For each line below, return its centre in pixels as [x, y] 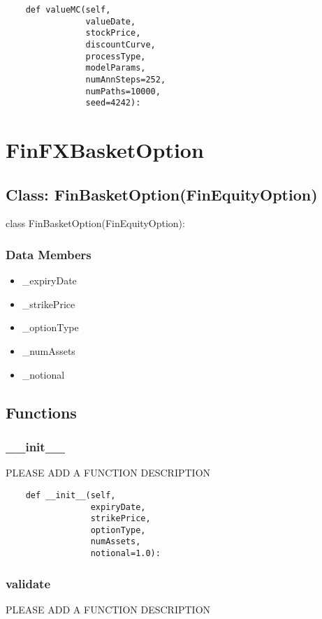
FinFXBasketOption [105, 150]
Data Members [49, 254]
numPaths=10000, [123, 91]
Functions [41, 412]
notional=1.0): [125, 554]
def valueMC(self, [68, 10]
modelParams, [116, 68]
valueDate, [111, 21]
